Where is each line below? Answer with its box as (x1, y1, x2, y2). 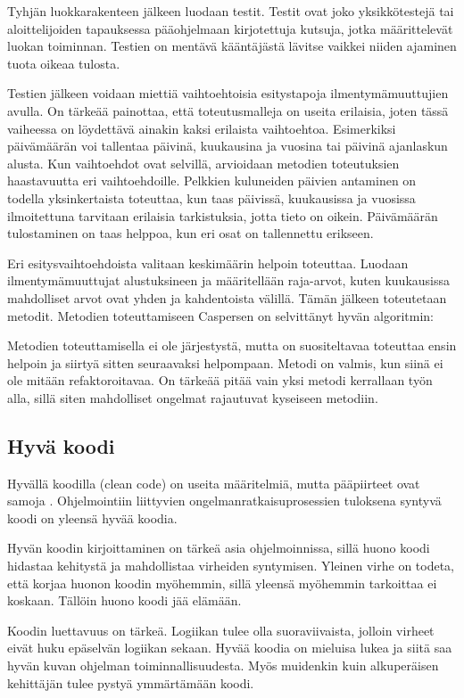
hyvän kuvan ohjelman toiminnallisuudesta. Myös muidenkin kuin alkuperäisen (7, 656, 439, 675)
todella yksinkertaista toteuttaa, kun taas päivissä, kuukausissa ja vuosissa (7, 188, 416, 207)
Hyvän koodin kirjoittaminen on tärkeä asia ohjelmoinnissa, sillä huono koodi (7, 538, 430, 557)
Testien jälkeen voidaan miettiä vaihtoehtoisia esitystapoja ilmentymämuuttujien (7, 84, 449, 103)
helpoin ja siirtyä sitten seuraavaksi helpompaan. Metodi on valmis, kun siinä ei (7, 353, 443, 372)
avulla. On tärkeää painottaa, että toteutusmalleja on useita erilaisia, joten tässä (7, 101, 449, 119)
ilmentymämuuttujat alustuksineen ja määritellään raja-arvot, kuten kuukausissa (7, 271, 451, 290)
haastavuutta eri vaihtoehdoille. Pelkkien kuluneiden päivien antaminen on (7, 171, 417, 190)
